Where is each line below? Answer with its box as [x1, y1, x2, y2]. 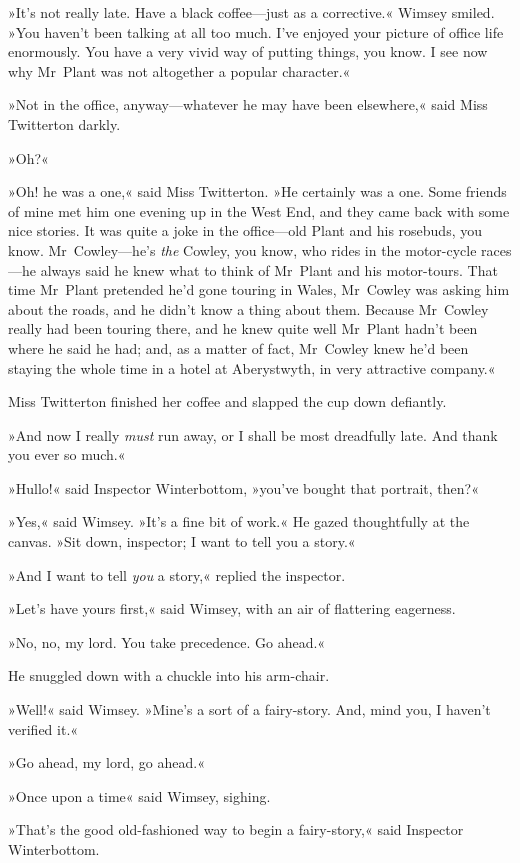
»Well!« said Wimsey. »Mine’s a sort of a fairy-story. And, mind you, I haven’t [8, 699, 491, 720]
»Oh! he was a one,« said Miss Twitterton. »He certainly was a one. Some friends [8, 181, 507, 202]
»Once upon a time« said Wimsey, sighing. [8, 785, 271, 806]
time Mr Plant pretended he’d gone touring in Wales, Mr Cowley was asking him [8, 279, 510, 300]
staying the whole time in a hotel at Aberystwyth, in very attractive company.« [8, 357, 496, 378]
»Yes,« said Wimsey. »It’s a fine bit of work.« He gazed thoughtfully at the [8, 511, 470, 532]
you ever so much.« [8, 444, 126, 465]
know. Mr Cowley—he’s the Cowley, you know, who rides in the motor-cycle [8, 239, 477, 260]
